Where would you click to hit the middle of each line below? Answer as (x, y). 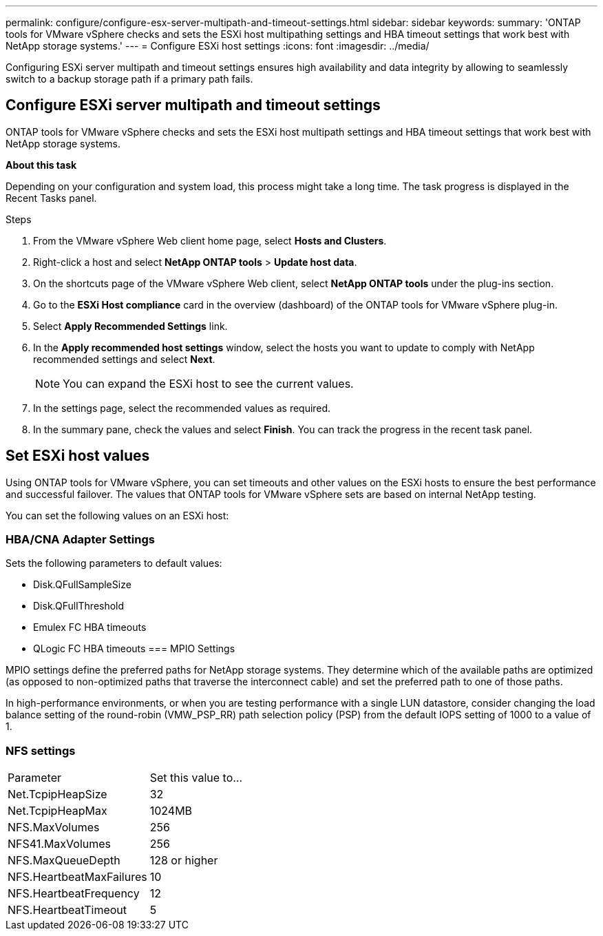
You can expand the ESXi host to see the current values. (208, 383)
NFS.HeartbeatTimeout (67, 910)
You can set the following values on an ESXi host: (117, 515)
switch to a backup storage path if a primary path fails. (129, 79)
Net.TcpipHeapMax (57, 811)
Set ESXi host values (78, 456)
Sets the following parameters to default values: (114, 563)
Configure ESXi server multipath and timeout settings (193, 105)
